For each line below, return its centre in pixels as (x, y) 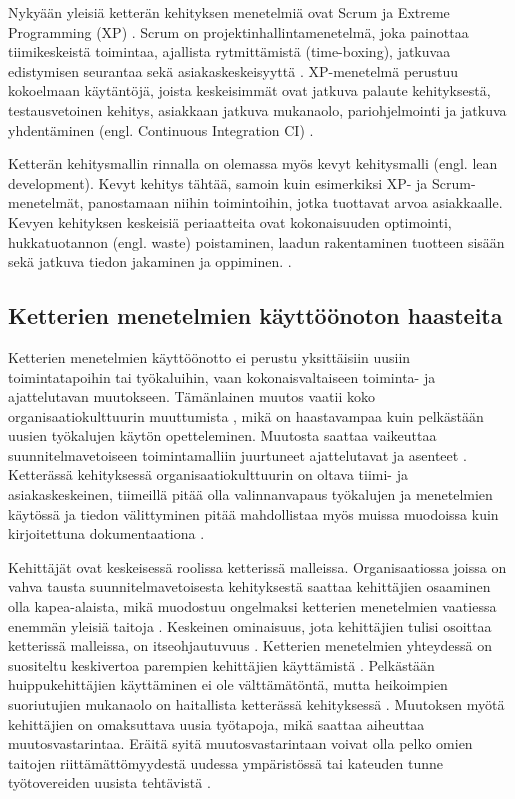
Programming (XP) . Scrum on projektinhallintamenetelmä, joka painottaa (238, 31)
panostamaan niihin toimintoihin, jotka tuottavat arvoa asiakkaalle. (295, 202)
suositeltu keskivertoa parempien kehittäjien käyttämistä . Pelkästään (221, 664)
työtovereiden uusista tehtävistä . (109, 782)
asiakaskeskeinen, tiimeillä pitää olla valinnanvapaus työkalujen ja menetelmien (250, 494)
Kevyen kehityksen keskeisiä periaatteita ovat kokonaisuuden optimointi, (230, 221)
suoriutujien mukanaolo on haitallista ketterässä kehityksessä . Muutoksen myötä (256, 704)
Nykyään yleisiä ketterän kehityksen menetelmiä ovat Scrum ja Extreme (229, 12)
